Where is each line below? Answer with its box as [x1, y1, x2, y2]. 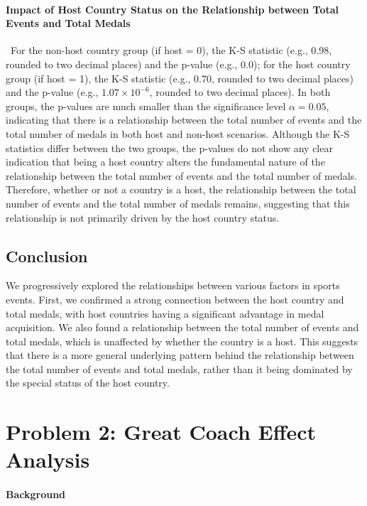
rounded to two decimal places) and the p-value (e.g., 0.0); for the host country [6, 56, 351, 71]
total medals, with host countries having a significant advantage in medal [6, 306, 324, 321]
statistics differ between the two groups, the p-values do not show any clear [6, 140, 333, 155]
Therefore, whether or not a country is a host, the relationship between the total [6, 182, 356, 197]
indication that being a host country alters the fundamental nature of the [6, 154, 325, 169]
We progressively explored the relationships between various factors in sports [6, 278, 340, 293]
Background [6, 487, 66, 502]
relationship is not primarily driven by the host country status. [6, 210, 280, 225]
